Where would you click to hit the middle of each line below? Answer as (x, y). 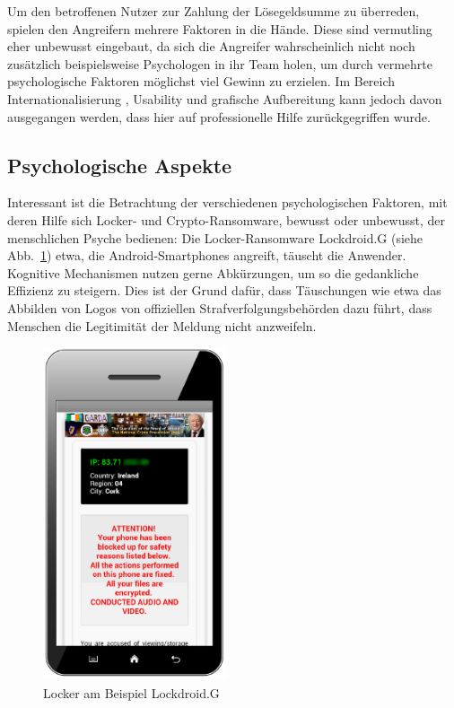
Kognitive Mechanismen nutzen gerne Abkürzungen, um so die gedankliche (213, 272)
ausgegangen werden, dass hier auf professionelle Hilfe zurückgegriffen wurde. (219, 116)
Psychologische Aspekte (120, 165)
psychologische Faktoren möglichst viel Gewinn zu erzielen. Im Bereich (201, 81)
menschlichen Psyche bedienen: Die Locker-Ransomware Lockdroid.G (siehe (215, 237)
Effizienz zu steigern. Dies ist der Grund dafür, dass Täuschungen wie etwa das (224, 290)
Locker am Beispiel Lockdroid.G (131, 692)
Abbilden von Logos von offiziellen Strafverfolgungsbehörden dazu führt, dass (220, 307)
